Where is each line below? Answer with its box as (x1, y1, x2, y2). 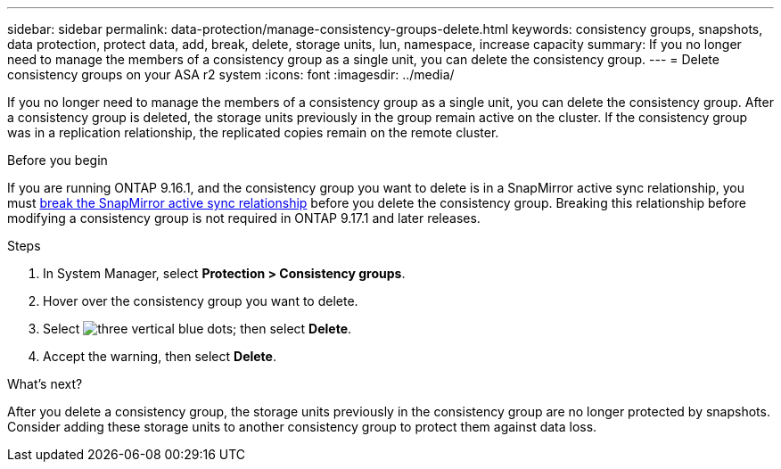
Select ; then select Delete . (43, 321, 352, 336)
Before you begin (7, 152, 108, 168)
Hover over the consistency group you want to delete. (43, 293, 358, 309)
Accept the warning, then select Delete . (43, 349, 276, 364)
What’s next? (7, 376, 83, 391)
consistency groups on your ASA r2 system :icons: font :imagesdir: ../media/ (7, 67, 455, 82)
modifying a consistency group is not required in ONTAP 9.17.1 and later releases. (7, 210, 481, 226)
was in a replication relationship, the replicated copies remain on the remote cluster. (7, 125, 499, 140)
